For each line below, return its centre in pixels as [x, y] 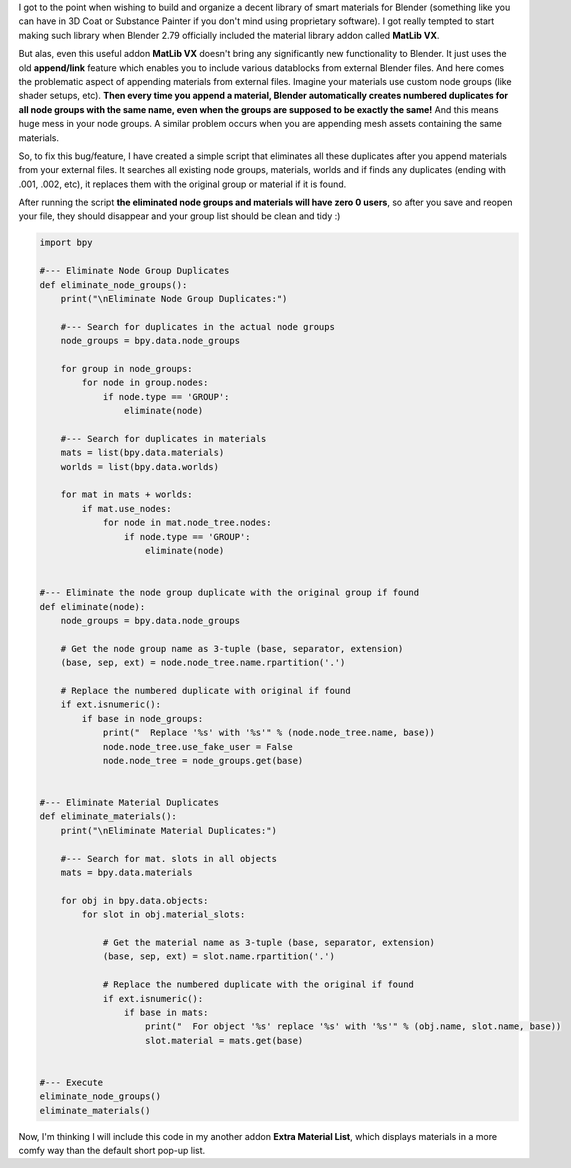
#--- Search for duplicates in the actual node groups [197, 326]
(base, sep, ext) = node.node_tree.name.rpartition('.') [203, 663]
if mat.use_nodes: [126, 508]
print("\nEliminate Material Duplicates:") [168, 830]
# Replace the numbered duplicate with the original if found [258, 984]
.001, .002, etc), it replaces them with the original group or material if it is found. [182, 184]
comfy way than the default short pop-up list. [112, 1151]
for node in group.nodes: [145, 383]
